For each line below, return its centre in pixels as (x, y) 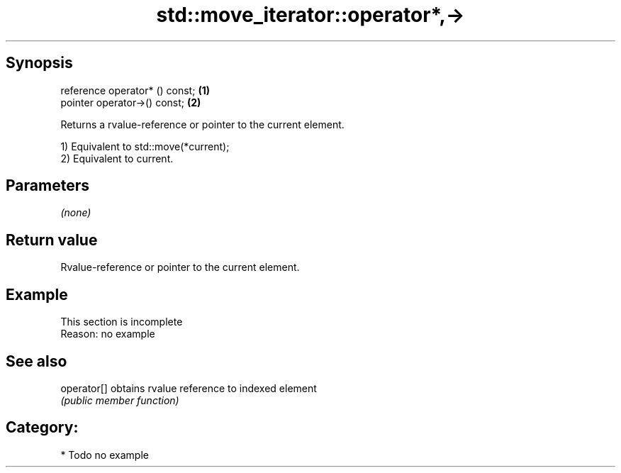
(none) (76, 213)
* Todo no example (105, 455)
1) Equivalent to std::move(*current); (145, 146)
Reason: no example (108, 334)
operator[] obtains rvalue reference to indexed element (189, 388)
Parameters (47, 186)
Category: (42, 428)
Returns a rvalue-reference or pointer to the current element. (202, 124)
